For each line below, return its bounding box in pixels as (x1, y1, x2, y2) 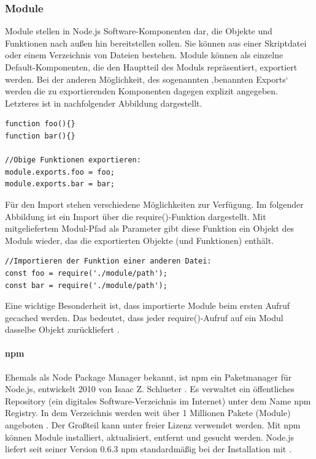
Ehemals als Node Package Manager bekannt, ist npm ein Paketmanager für (5, 370, 292, 383)
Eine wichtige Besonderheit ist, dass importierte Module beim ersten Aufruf (5, 299, 290, 312)
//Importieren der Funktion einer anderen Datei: (5, 257, 212, 266)
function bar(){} (5, 131, 75, 140)
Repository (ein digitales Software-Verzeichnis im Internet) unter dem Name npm (5, 394, 311, 407)
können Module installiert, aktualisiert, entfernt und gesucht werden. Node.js (5, 430, 295, 443)
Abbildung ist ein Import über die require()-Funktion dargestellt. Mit (5, 210, 266, 222)
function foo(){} (5, 119, 75, 129)
